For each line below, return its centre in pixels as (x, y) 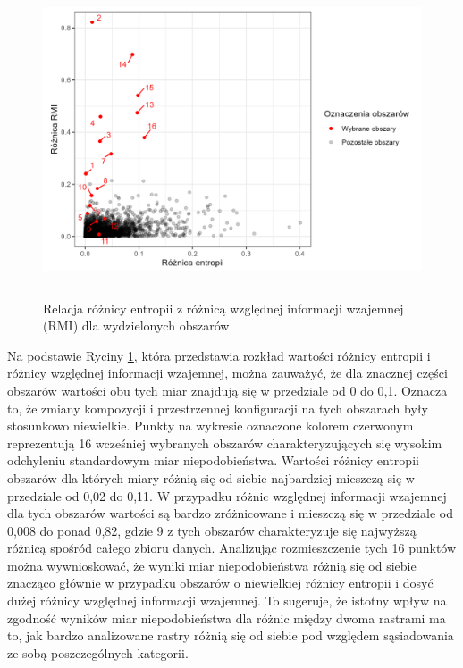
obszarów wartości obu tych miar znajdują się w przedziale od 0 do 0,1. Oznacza (227, 390)
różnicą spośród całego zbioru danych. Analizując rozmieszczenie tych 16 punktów (232, 548)
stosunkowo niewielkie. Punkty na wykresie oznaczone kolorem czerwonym (210, 426)
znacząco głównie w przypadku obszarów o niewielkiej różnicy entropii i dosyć (220, 583)
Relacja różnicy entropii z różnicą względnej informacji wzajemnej (223, 308)
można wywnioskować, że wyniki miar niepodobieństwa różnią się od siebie (212, 565)
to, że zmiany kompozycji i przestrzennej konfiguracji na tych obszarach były (218, 408)
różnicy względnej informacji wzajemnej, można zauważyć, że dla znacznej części (227, 373)
